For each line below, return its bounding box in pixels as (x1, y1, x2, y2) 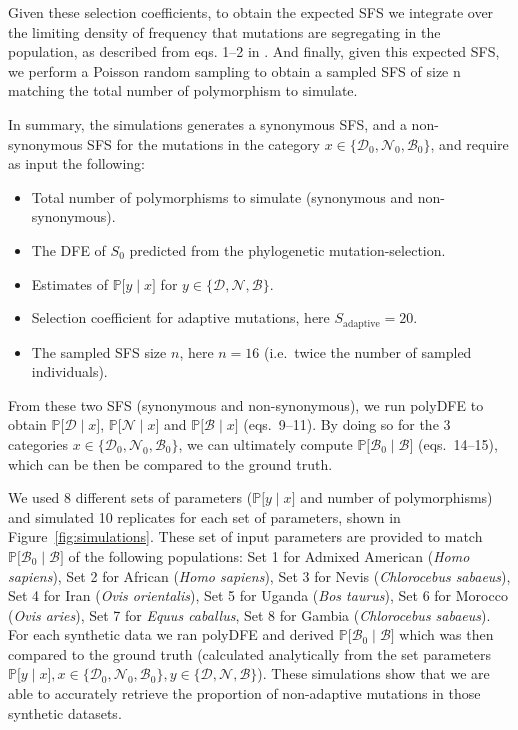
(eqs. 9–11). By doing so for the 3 (243, 414, 451, 435)
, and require (430, 133, 509, 154)
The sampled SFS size (31, 341, 167, 362)
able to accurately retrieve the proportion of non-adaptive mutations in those (8, 683, 481, 704)
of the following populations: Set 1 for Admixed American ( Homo (68, 545, 470, 566)
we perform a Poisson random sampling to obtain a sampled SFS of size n (8, 60, 461, 81)
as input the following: (8, 153, 145, 174)
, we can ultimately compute (178, 433, 353, 454)
